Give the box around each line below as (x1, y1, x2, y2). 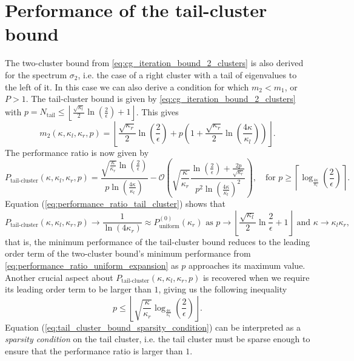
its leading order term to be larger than (5, 283, 152, 295)
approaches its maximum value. (188, 259, 306, 271)
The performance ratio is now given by (5, 146, 149, 158)
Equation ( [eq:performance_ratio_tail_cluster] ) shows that (5, 197, 225, 210)
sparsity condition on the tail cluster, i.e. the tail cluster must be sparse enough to (5, 332, 310, 345)
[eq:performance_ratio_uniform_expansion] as (5, 259, 179, 271)
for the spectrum (5, 68, 67, 81)
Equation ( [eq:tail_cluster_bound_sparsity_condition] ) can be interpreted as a (5, 320, 301, 333)
